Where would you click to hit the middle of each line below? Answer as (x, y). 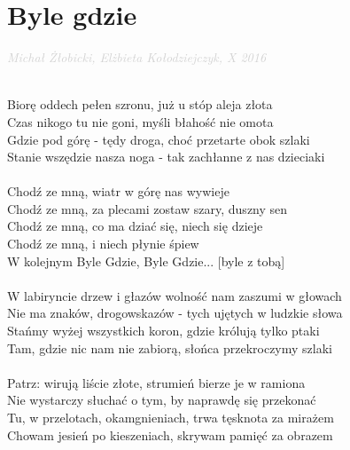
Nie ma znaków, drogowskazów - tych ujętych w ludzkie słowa (175, 313)
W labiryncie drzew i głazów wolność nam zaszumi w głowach (175, 295)
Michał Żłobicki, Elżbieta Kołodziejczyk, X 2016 (137, 57)
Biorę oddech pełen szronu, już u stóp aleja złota (140, 104)
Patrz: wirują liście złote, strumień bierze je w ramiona (156, 382)
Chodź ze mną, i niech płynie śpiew (103, 244)
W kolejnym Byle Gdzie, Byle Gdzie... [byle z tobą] (146, 261)
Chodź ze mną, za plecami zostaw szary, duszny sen (148, 208)
